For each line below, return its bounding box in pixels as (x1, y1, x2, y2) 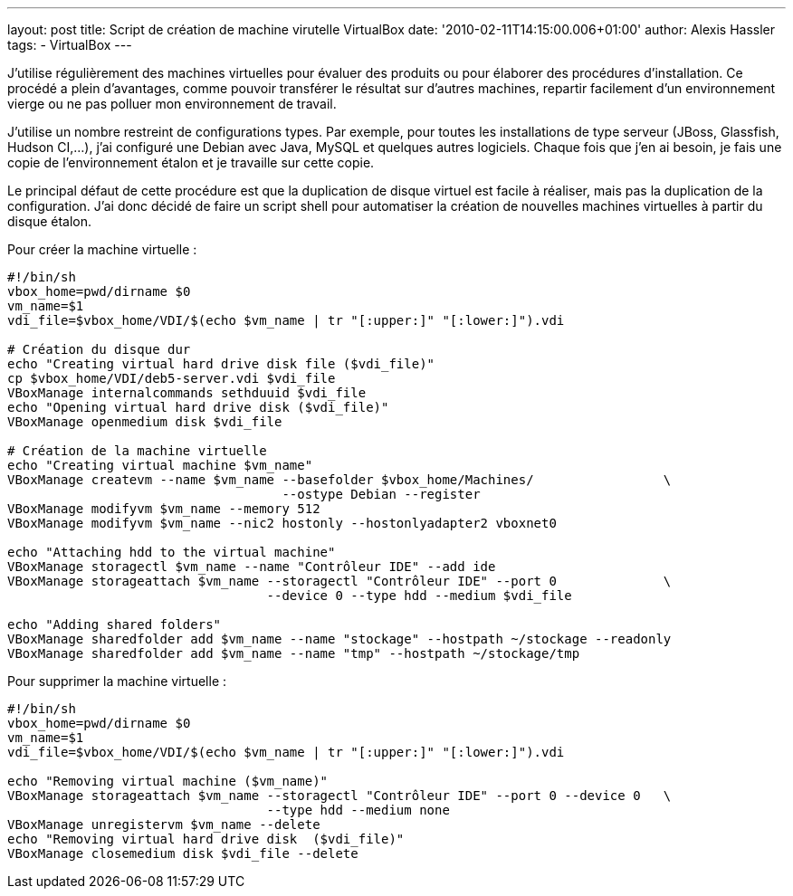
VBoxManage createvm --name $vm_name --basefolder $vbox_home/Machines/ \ (7, 472, 672, 487)
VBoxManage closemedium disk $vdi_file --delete (7, 846, 358, 861)
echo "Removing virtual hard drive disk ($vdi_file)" (7, 832, 405, 846)
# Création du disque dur (7, 342, 191, 357)
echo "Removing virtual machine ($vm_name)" (7, 774, 329, 788)
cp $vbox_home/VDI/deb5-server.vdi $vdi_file (7, 371, 336, 386)
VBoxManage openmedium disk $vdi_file (7, 415, 282, 429)
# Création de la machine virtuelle (7, 443, 267, 458)
